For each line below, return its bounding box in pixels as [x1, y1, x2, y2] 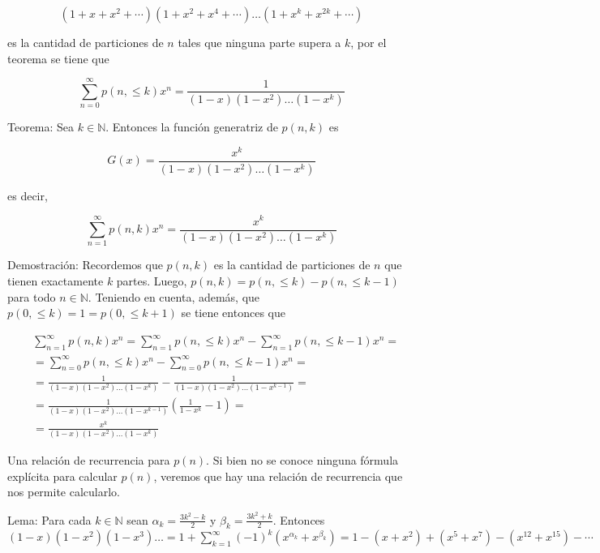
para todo [7, 288, 56, 305]
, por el [350, 34, 387, 50]
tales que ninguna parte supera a [178, 34, 341, 50]
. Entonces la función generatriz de [105, 118, 278, 135]
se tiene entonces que [181, 304, 285, 321]
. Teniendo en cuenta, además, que [88, 288, 260, 305]
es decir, [7, 186, 48, 204]
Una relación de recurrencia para [7, 452, 170, 468]
